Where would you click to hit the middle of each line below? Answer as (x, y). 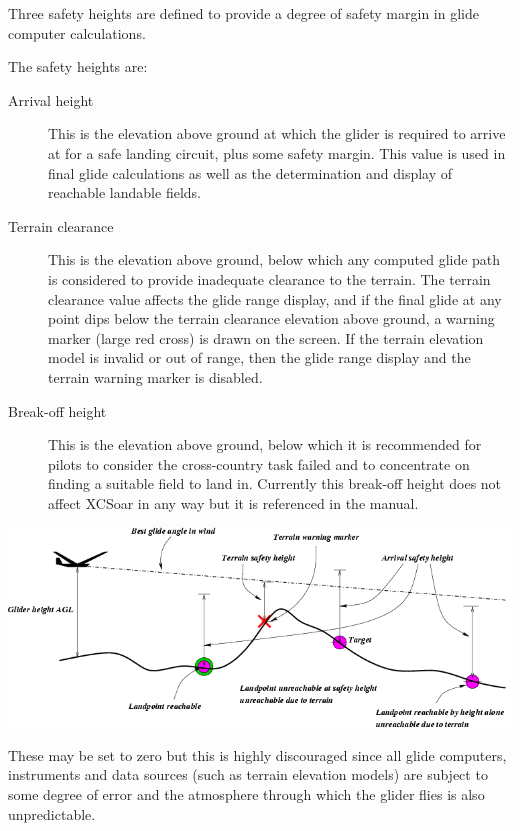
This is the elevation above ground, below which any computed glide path (274, 259)
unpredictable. (52, 813)
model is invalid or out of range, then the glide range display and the (259, 357)
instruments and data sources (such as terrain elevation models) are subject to (248, 774)
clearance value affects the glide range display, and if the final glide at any (275, 298)
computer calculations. (77, 32)
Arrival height (51, 99)
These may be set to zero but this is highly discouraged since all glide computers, (257, 754)
